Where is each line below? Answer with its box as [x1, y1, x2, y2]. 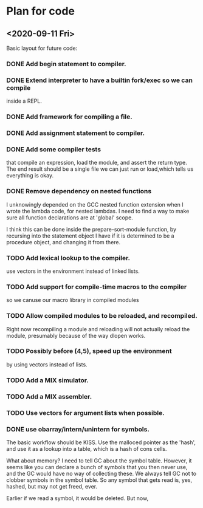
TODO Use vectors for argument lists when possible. [6, 408, 165, 417]
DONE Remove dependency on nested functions [6, 187, 152, 196]
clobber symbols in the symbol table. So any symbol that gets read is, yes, [6, 476, 193, 484]
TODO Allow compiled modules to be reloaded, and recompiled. [6, 312, 198, 320]
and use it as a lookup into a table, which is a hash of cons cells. [6, 445, 167, 452]
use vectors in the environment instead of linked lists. [6, 267, 140, 275]
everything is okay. [6, 172, 53, 179]
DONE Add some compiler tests [6, 145, 101, 153]
